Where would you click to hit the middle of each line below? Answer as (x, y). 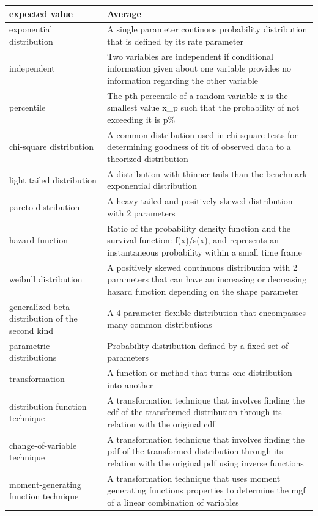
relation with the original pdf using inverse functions (205, 463)
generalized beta (40, 306)
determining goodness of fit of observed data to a (199, 146)
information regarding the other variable (183, 80)
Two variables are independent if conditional (190, 56)
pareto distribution (45, 207)
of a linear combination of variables (173, 502)
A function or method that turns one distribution (200, 373)
